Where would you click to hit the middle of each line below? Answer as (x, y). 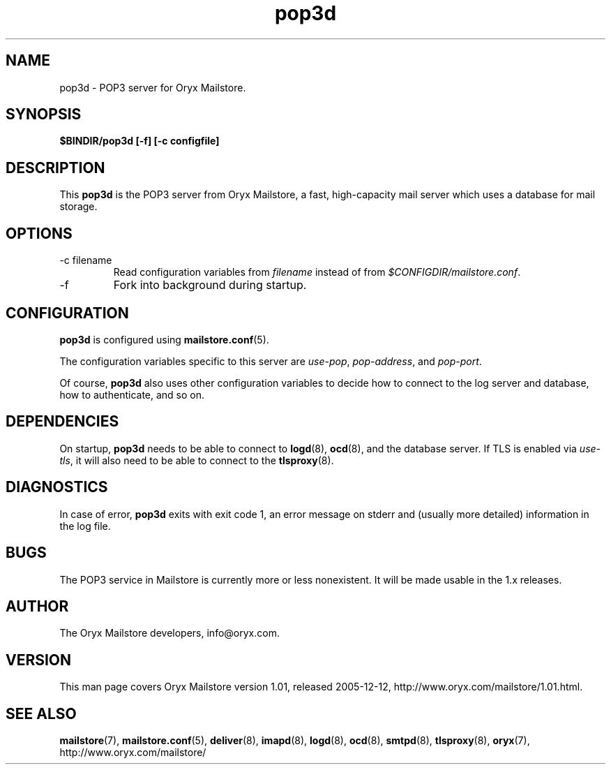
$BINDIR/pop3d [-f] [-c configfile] (139, 141)
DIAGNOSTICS (57, 487)
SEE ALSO (41, 713)
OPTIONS (39, 233)
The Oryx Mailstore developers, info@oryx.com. (169, 633)
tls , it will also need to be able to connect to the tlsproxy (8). (197, 460)
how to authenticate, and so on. (132, 394)
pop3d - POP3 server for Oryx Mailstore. (153, 87)
